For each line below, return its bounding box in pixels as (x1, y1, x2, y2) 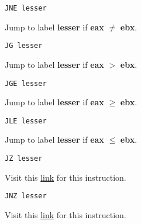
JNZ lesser (5, 192, 47, 201)
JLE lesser (5, 116, 47, 125)
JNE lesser (5, 4, 47, 12)
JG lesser (5, 42, 43, 50)
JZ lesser (5, 154, 43, 163)
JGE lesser (5, 79, 47, 88)
